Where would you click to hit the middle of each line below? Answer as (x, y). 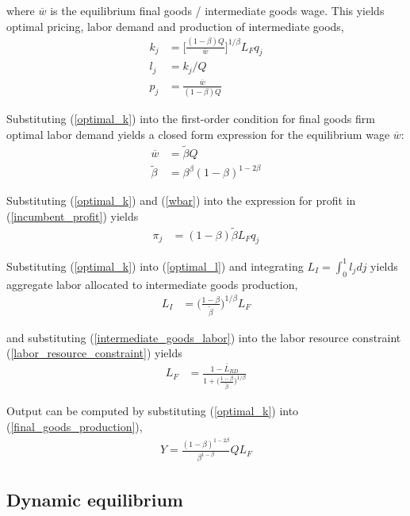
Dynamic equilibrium (95, 499)
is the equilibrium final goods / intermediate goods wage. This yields (217, 10)
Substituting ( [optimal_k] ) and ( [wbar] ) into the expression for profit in (181, 200)
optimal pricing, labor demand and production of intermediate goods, (175, 26)
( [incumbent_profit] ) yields (73, 216)
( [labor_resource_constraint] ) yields (94, 353)
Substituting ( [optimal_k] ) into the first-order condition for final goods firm (191, 119)
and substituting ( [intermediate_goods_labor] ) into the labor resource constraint (204, 337)
